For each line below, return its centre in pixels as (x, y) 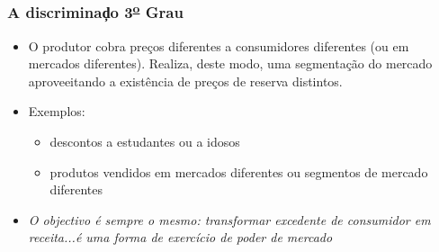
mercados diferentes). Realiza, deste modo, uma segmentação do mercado (230, 63)
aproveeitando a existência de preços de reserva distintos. (185, 81)
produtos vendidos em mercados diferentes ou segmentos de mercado (239, 171)
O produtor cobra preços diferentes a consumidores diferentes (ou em (219, 45)
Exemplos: (57, 111)
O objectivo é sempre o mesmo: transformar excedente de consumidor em (229, 219)
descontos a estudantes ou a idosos (145, 142)
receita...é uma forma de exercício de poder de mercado (180, 237)
